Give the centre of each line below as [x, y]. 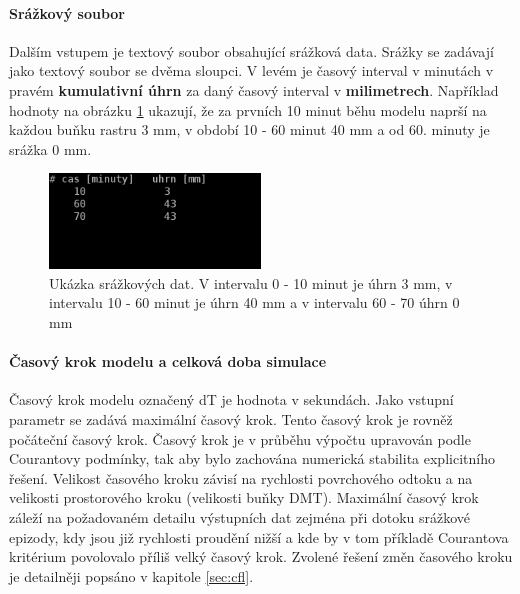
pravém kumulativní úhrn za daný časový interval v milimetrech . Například [254, 89]
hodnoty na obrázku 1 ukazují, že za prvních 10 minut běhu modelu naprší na [248, 109]
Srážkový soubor [67, 12]
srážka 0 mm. [50, 148]
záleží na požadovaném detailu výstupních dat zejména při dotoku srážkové [240, 516]
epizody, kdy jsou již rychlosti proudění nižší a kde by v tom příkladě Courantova [259, 536]
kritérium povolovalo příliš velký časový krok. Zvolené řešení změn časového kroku [261, 556]
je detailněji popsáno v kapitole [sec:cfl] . [131, 575]
